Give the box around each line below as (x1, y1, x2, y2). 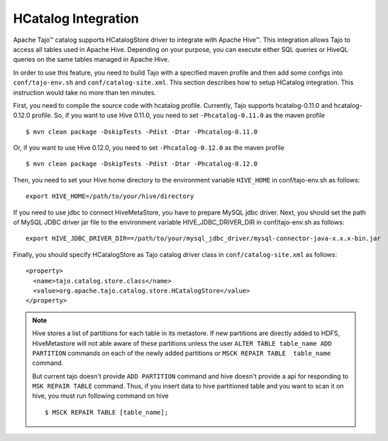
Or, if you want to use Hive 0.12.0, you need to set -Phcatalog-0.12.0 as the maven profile (13, 143, 285, 152)
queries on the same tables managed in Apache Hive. (13, 55, 170, 64)
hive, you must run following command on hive (32, 391, 170, 401)
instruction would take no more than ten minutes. (13, 88, 156, 97)
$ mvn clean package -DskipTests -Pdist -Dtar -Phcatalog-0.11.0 (26, 128, 258, 136)
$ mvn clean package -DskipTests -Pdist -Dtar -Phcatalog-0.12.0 (26, 160, 258, 168)
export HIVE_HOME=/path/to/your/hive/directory (26, 192, 194, 200)
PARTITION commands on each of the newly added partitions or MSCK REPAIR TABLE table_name (32, 349, 331, 357)
